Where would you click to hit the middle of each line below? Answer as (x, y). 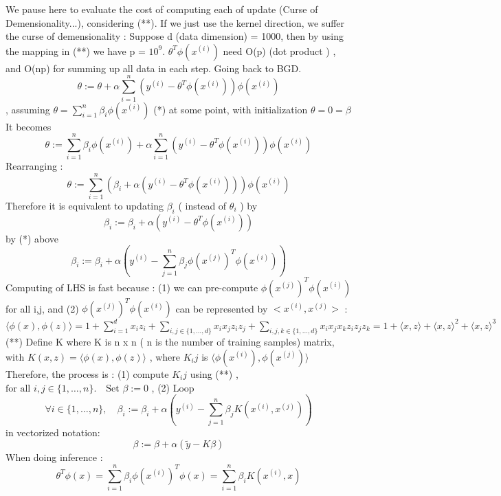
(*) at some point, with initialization (231, 109)
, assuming (28, 109)
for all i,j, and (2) (42, 308)
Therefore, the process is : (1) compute (87, 373)
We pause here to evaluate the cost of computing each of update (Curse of (162, 9)
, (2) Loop (173, 387)
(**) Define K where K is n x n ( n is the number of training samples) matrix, (170, 342)
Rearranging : (34, 166)
